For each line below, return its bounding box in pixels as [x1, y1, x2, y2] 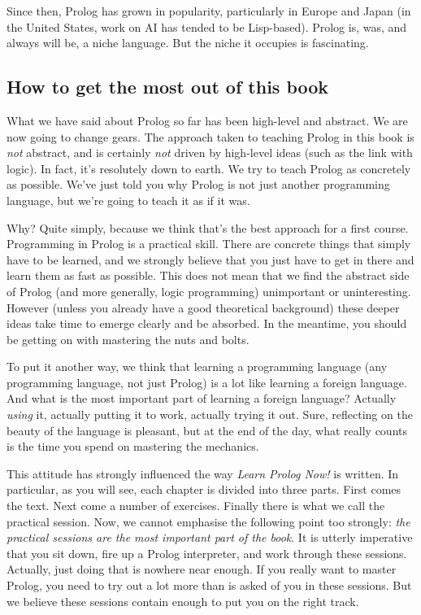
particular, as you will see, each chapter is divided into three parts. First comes [7, 481, 401, 498]
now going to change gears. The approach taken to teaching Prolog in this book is [7, 128, 414, 145]
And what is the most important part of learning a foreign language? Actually [7, 390, 397, 407]
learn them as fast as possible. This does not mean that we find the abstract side [7, 267, 410, 284]
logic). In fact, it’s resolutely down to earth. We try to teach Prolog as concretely [7, 159, 411, 177]
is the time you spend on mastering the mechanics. [7, 438, 259, 455]
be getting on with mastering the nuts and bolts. [7, 330, 250, 347]
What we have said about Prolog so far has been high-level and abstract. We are [7, 111, 408, 129]
